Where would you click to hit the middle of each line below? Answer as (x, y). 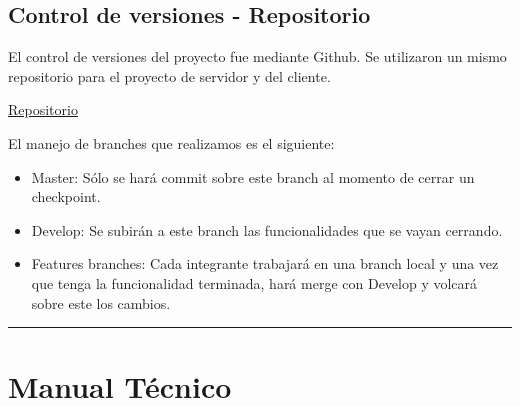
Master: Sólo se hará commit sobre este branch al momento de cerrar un (253, 176)
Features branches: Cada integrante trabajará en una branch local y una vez (265, 263)
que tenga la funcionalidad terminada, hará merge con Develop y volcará (254, 282)
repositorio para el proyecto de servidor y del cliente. (169, 75)
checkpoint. (66, 196)
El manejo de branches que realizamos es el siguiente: (171, 142)
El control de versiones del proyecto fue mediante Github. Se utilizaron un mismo (257, 56)
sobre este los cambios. (101, 302)
